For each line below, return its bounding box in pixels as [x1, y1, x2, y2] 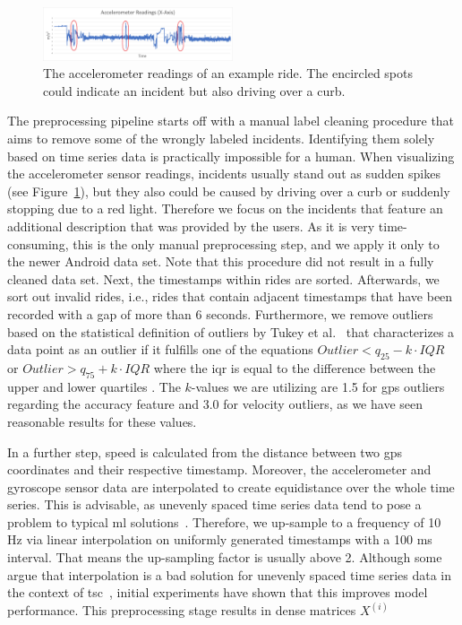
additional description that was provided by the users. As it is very [7, 216, 375, 235]
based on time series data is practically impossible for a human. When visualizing [7, 146, 455, 165]
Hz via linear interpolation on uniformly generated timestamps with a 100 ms [7, 530, 432, 549]
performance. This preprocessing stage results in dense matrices [7, 601, 356, 620]
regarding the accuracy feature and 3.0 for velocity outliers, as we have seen [7, 395, 423, 413]
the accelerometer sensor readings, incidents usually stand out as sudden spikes [7, 164, 441, 183]
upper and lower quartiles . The [7, 377, 181, 395]
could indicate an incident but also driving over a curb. [43, 81, 346, 100]
